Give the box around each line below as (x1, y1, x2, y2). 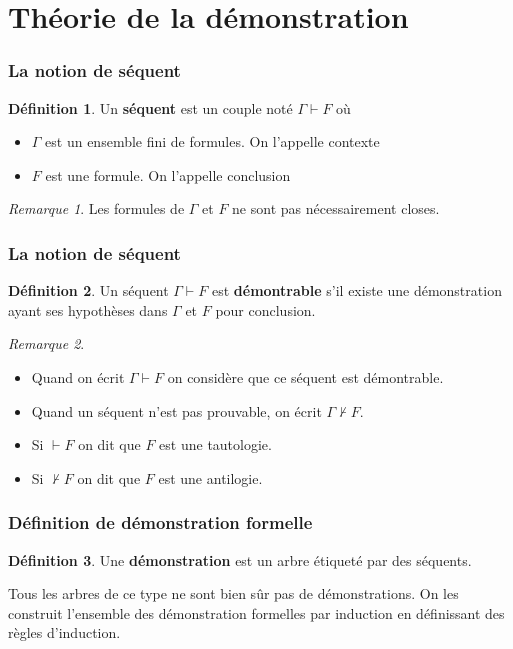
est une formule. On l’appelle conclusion (45, 164, 291, 185)
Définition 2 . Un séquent (8, 280, 169, 301)
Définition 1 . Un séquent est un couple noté (8, 97, 293, 118)
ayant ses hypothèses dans (8, 299, 168, 320)
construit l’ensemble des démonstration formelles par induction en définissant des (8, 602, 505, 623)
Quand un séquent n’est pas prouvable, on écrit (31, 400, 322, 421)
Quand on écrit (31, 366, 125, 387)
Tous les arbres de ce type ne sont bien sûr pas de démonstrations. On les (8, 583, 459, 604)
